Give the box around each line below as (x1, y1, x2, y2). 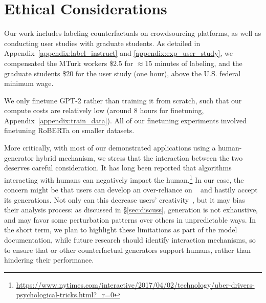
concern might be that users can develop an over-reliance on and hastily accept (4, 184, 258, 195)
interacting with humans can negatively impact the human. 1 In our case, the (4, 172, 244, 185)
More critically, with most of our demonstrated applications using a (4, 142, 216, 153)
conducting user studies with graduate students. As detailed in (4, 37, 201, 48)
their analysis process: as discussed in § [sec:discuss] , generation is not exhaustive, (4, 204, 258, 215)
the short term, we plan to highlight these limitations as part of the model (4, 224, 237, 235)
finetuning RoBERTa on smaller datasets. (4, 125, 135, 136)
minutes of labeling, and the (154, 57, 242, 68)
